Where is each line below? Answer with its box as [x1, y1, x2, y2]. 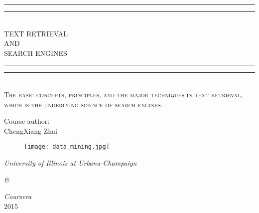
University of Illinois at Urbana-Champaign [4, 158, 137, 168]
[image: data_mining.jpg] [24, 143, 110, 151]
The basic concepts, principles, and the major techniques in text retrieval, [4, 89, 243, 99]
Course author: [4, 116, 50, 126]
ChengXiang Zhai [4, 125, 57, 136]
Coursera [4, 191, 32, 202]
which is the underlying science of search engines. [4, 99, 163, 109]
